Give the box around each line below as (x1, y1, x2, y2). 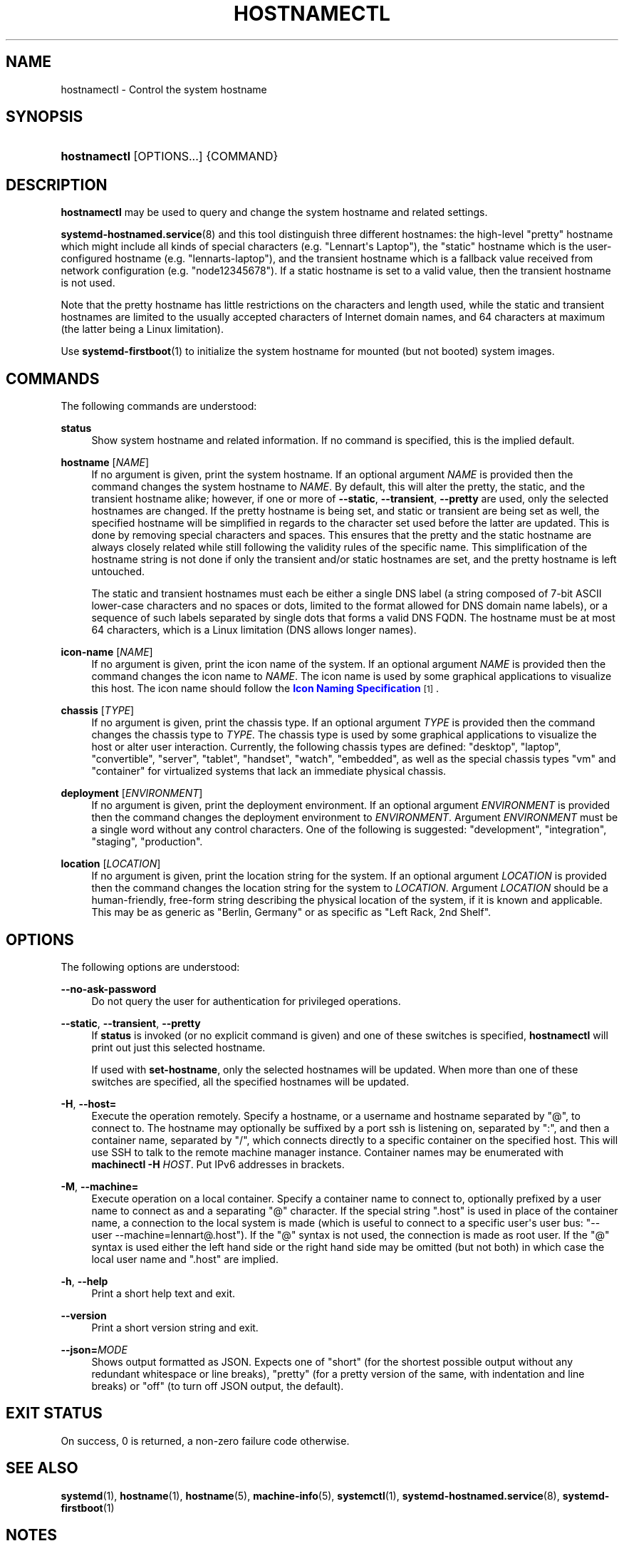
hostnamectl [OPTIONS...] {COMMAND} (61, 149, 279, 164)
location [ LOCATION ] (61, 857, 161, 870)
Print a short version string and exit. (91, 1321, 259, 1334)
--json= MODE (61, 1343, 128, 1356)
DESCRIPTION (6, 175, 108, 194)
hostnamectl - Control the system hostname (61, 83, 267, 96)
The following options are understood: (61, 960, 240, 973)
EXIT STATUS (6, 1404, 103, 1423)
